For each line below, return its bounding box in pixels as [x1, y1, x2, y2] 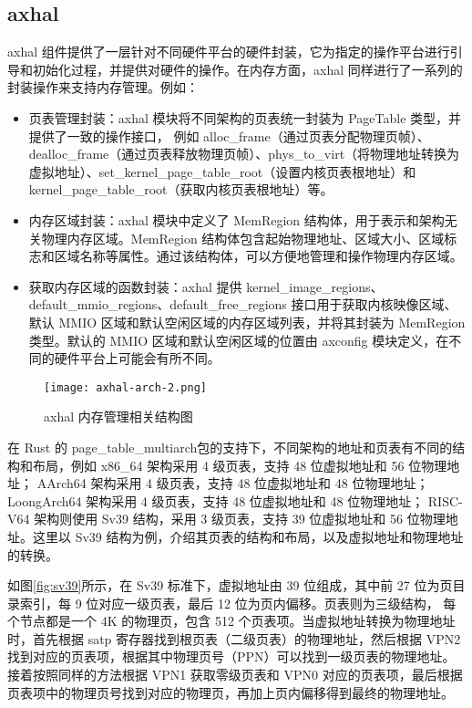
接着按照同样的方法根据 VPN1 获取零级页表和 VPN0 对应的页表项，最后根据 [7, 665, 463, 684]
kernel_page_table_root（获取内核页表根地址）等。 [28, 180, 333, 199]
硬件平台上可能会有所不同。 [54, 349, 221, 368]
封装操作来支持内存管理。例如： [7, 78, 199, 97]
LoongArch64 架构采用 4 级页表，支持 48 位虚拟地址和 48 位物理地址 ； [7, 491, 425, 510]
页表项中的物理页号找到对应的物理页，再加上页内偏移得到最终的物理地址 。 [7, 682, 454, 702]
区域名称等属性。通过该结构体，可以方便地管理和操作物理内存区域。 [54, 246, 463, 265]
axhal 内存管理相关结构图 [44, 407, 193, 426]
